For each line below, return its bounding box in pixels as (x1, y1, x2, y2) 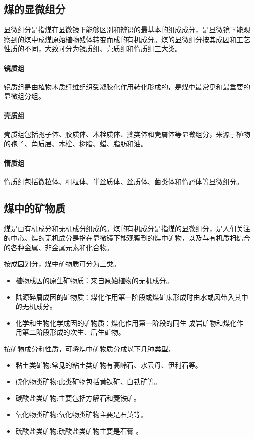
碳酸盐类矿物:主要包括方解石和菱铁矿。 (15, 393, 141, 403)
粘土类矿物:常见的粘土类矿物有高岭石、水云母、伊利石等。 (15, 360, 202, 370)
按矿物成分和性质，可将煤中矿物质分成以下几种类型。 (4, 343, 175, 353)
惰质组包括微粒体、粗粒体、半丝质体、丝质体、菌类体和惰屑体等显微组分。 (4, 176, 243, 186)
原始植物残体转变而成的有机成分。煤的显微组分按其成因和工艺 (51, 34, 250, 44)
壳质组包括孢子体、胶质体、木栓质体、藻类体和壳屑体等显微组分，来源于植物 (4, 129, 250, 139)
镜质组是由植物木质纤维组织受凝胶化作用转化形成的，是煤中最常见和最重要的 (4, 81, 250, 91)
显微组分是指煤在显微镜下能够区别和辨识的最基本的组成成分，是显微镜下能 (4, 24, 243, 35)
